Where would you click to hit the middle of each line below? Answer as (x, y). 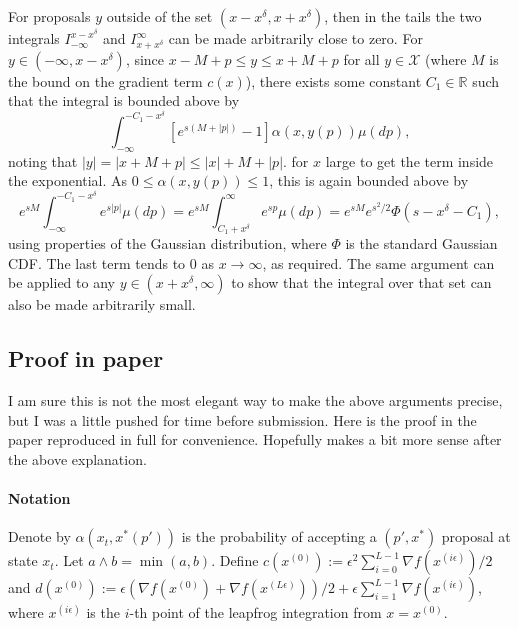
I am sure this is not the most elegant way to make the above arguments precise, (255, 400)
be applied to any (61, 282)
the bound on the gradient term (105, 80)
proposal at (476, 536)
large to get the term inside (409, 160)
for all (361, 58)
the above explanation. (77, 458)
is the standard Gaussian (421, 243)
